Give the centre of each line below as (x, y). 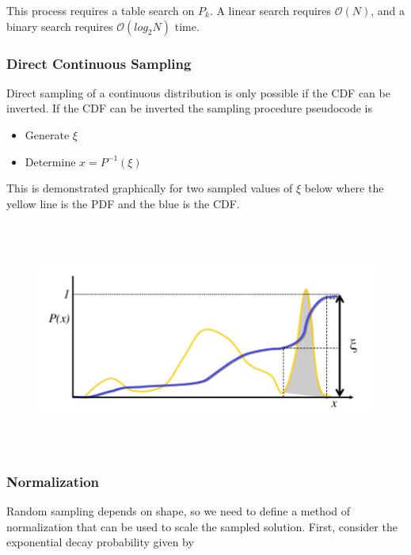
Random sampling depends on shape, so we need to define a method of (179, 511)
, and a (388, 10)
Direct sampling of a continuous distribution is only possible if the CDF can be (198, 92)
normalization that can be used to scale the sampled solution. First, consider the (202, 526)
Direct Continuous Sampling (99, 63)
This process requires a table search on (101, 10)
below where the (344, 188)
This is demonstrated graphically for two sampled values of (150, 188)
